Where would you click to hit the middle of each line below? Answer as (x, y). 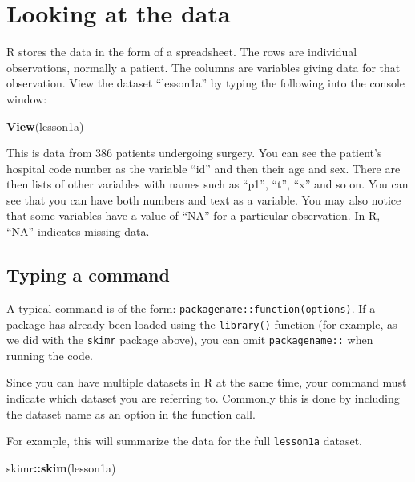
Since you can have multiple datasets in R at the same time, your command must (207, 382)
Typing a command (88, 275)
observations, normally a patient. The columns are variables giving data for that (203, 67)
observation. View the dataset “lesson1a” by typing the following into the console (206, 83)
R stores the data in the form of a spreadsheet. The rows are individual (182, 52)
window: (27, 98)
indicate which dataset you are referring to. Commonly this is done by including (203, 398)
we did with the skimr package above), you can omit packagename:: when (190, 340)
